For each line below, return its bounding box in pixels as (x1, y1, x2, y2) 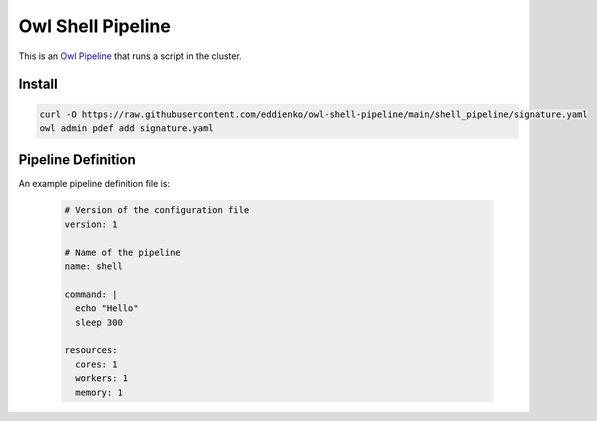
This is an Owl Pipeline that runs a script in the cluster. (18, 50, 242, 62)
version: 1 (64, 218, 118, 230)
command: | (64, 288, 118, 300)
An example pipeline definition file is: (18, 178, 170, 190)
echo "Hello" (75, 303, 139, 314)
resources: (64, 345, 118, 356)
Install (18, 76, 59, 93)
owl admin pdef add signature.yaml (39, 122, 214, 134)
